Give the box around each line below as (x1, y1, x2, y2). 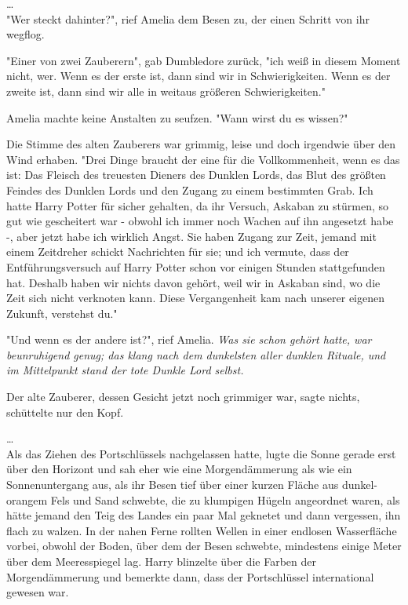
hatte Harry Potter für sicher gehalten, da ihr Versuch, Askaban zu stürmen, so (6, 197, 389, 213)
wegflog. (6, 26, 45, 42)
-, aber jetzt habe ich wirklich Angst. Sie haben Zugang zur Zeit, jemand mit (6, 228, 377, 244)
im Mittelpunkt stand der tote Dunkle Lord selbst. (6, 362, 244, 378)
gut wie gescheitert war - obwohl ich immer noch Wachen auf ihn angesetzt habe (6, 213, 394, 229)
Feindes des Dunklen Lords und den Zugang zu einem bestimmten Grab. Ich (6, 181, 373, 198)
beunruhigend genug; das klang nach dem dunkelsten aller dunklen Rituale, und (6, 346, 386, 363)
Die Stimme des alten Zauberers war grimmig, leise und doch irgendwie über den (6, 136, 396, 152)
